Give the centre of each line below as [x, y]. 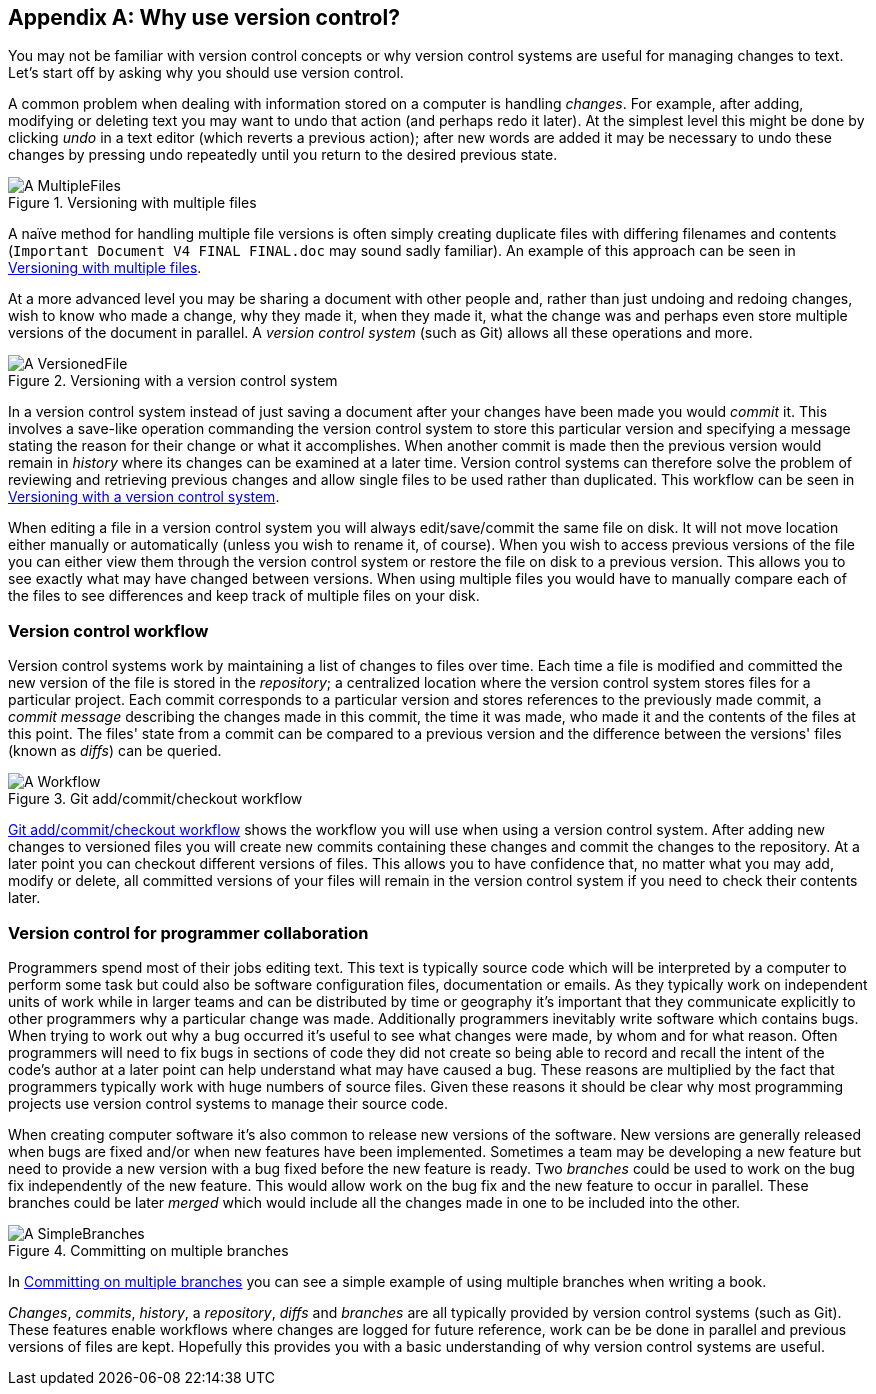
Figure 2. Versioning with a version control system [173, 381]
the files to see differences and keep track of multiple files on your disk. [244, 596]
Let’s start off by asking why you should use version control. [206, 73]
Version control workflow [108, 630]
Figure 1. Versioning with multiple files [132, 203]
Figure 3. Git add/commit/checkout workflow [155, 799]
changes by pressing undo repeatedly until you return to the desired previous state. [283, 155]
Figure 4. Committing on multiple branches [148, 1250]
